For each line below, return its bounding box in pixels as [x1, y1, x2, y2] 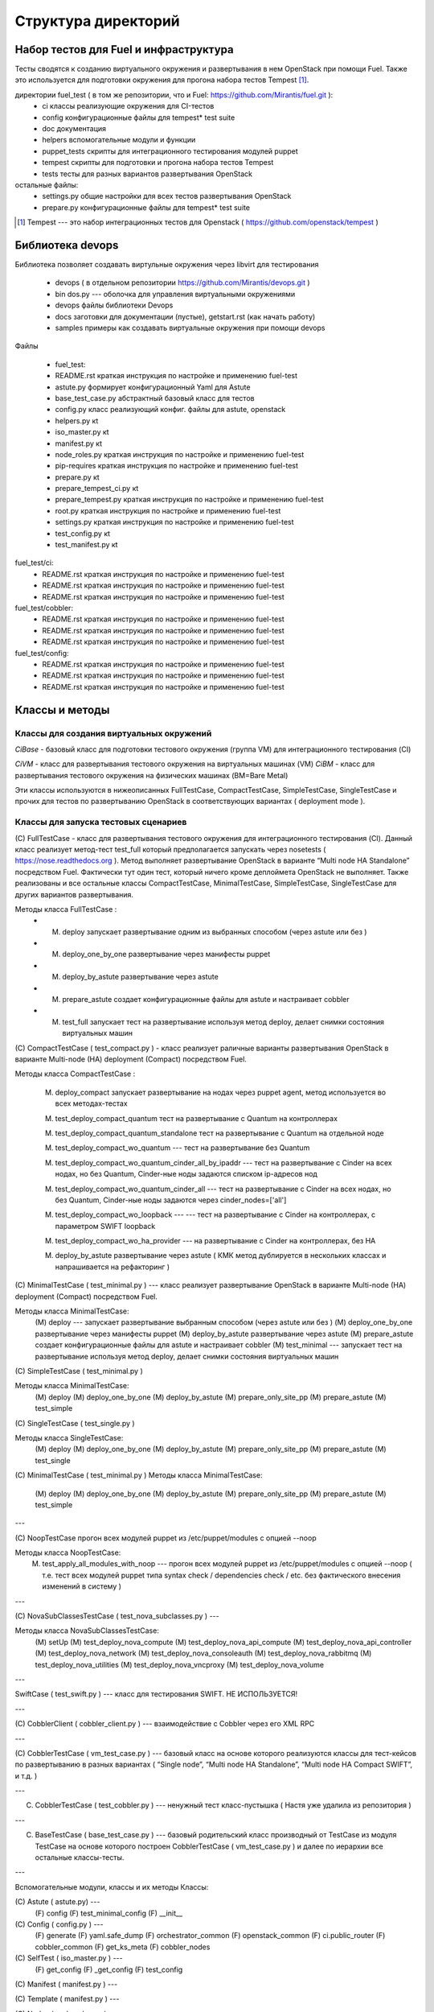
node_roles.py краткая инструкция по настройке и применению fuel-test [55, 449, 305, 459]
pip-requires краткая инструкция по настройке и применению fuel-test [55, 461, 299, 471]
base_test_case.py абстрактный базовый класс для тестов [55, 393, 255, 402]
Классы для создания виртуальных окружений [14, 728, 212, 739]
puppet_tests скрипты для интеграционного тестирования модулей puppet [42, 146, 299, 156]
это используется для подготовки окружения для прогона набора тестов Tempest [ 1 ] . [14, 75, 309, 85]
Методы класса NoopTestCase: [14, 1548, 121, 1557]
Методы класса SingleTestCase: [14, 1433, 124, 1442]
